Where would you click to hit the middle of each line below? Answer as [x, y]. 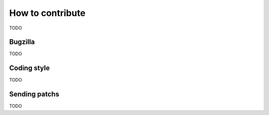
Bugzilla [22, 42]
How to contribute [47, 13]
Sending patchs [34, 94]
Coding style [29, 68]
